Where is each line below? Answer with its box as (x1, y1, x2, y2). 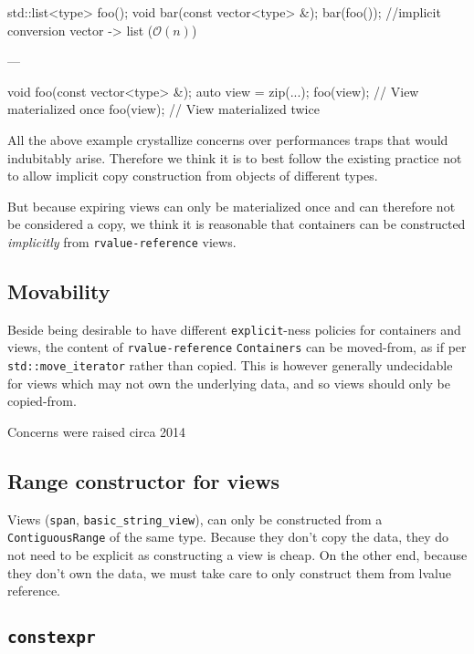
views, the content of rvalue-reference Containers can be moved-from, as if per (7, 337, 467, 357)
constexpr (7, 628, 96, 648)
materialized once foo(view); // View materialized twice (7, 99, 320, 119)
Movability (7, 276, 111, 305)
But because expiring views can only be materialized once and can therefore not (7, 196, 456, 215)
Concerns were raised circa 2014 (7, 421, 186, 441)
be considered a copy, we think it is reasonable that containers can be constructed (7, 214, 466, 234)
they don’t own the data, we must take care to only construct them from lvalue (7, 563, 451, 582)
